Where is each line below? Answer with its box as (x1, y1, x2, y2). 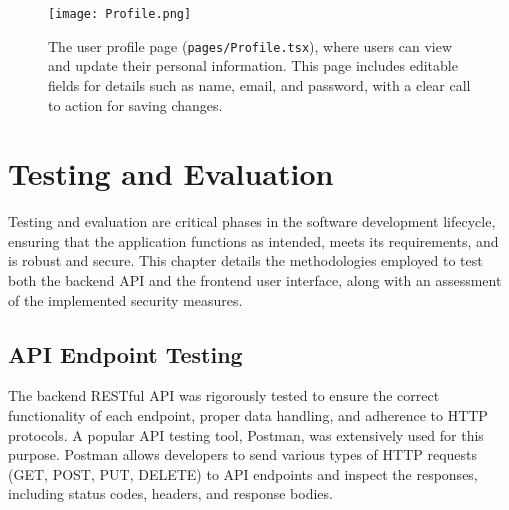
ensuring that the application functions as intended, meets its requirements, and (8, 230, 499, 251)
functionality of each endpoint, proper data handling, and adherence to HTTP (8, 404, 488, 425)
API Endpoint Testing (8, 338, 243, 369)
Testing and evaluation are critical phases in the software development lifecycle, (8, 211, 496, 232)
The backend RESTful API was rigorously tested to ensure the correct (8, 385, 440, 406)
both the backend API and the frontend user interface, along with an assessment (8, 270, 502, 290)
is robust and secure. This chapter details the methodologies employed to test (8, 250, 483, 271)
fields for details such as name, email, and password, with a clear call (48, 74, 471, 95)
